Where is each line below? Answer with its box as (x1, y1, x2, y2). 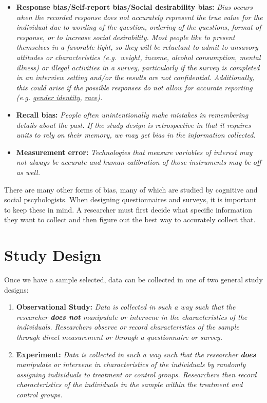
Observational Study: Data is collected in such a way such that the (16, 301, 236, 312)
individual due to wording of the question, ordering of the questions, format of (16, 22, 261, 32)
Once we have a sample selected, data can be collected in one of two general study (4, 274, 263, 284)
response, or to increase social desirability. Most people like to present (16, 31, 235, 42)
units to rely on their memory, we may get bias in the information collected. (16, 129, 256, 140)
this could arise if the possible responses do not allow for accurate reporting (16, 82, 253, 92)
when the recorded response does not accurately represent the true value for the (16, 11, 263, 22)
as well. (16, 166, 40, 177)
